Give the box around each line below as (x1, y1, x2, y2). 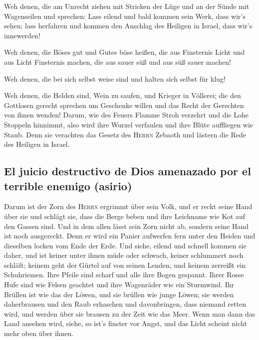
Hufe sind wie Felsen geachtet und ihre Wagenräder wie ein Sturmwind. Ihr (4, 279, 235, 290)
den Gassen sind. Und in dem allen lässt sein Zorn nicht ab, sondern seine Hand (4, 221, 249, 231)
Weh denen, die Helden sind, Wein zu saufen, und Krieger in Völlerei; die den (4, 90, 241, 101)
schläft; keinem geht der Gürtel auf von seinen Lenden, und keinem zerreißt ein (4, 259, 246, 270)
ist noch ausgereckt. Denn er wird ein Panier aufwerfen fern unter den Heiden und (4, 230, 256, 241)
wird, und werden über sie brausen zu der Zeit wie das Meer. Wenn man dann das (4, 308, 256, 319)
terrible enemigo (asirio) (4, 178, 132, 193)
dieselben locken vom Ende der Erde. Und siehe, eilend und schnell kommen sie (4, 240, 247, 250)
